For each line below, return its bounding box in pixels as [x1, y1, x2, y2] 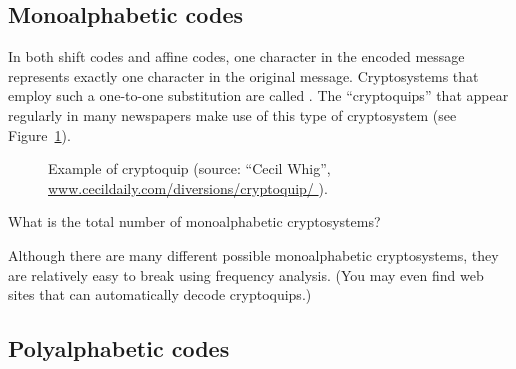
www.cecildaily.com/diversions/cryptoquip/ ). [48, 177, 328, 198]
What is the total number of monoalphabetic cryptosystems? [8, 211, 381, 232]
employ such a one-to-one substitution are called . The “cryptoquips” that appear [8, 85, 509, 106]
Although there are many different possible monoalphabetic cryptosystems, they [8, 244, 499, 265]
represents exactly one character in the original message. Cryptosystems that [8, 65, 479, 86]
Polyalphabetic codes [8, 333, 230, 364]
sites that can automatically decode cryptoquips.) [8, 284, 312, 305]
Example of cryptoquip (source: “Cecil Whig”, [48, 158, 331, 179]
